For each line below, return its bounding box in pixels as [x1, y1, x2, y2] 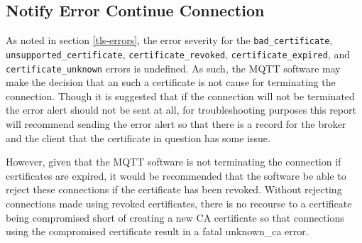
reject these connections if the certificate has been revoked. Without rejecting [6, 182, 342, 197]
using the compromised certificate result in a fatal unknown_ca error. [6, 224, 309, 239]
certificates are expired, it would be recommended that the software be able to [6, 168, 346, 183]
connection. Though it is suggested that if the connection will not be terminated [6, 88, 355, 103]
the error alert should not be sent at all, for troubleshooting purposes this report [6, 102, 356, 117]
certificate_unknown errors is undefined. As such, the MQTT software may [6, 60, 341, 75]
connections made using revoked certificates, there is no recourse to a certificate [6, 195, 352, 210]
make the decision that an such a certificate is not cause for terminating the [6, 75, 336, 90]
